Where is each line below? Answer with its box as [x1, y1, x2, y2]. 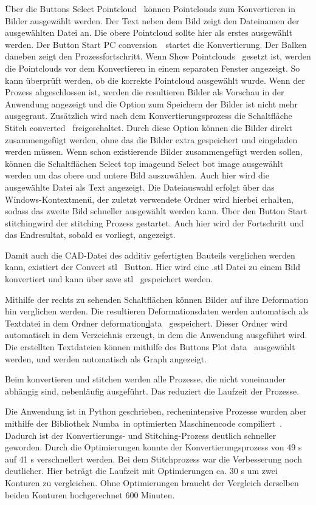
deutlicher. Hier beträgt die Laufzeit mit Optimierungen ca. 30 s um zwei [5, 464, 278, 477]
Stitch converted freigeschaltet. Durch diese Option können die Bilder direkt [5, 121, 292, 134]
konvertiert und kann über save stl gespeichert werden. [5, 273, 213, 285]
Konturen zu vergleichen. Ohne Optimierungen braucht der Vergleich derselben [5, 476, 299, 489]
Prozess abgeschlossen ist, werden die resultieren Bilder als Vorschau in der [5, 86, 284, 98]
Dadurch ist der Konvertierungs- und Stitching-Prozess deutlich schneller [5, 429, 276, 441]
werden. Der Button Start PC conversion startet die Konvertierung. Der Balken [5, 38, 307, 50]
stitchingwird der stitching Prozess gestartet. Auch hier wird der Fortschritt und [5, 216, 304, 229]
